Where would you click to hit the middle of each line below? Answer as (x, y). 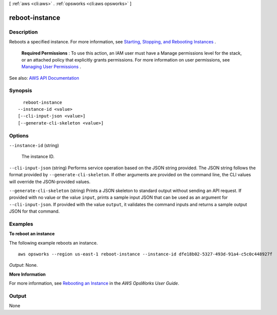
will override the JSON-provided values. (50, 182)
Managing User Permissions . (51, 67)
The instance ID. (38, 157)
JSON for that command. (35, 211)
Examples (21, 224)
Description (23, 32)
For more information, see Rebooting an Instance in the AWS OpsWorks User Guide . (94, 283)
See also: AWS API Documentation (44, 78)
